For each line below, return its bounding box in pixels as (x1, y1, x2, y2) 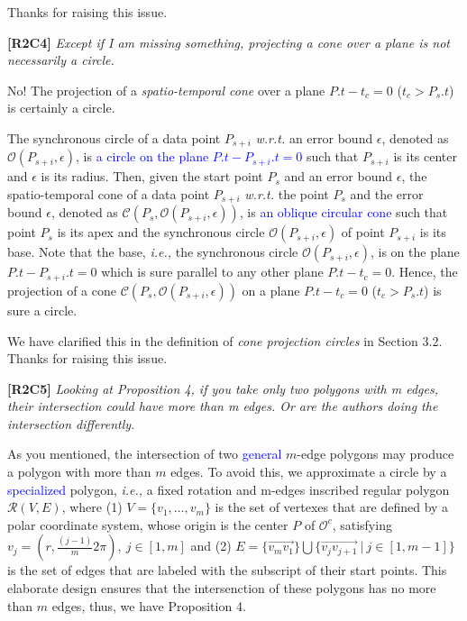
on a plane (242, 280, 300, 299)
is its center (393, 147, 458, 166)
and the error (350, 185, 424, 204)
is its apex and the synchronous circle (57, 223, 265, 242)
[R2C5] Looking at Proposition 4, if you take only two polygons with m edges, (7, 379, 439, 397)
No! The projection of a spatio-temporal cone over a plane (7, 80, 325, 99)
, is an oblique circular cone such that (239, 203, 448, 222)
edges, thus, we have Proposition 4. (51, 596, 246, 615)
